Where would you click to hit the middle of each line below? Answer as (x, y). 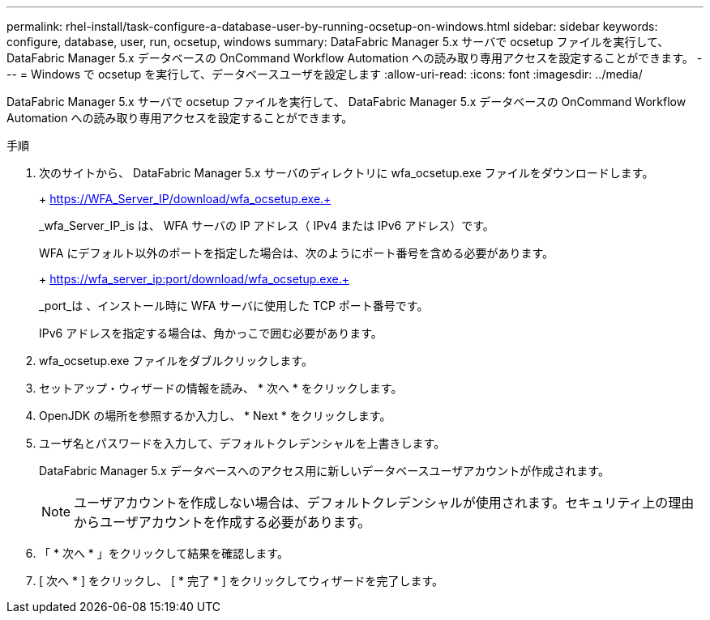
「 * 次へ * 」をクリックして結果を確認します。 (164, 553)
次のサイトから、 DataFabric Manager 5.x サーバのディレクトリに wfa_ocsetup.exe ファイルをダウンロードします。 (346, 173)
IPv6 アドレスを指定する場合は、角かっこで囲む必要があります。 (211, 333)
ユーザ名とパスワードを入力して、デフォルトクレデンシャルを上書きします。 (242, 443)
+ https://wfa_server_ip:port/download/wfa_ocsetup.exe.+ (194, 279)
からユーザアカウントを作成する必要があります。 (222, 522)
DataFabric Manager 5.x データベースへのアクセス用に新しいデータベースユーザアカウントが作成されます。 (324, 471)
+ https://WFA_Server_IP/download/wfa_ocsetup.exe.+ (185, 199)
